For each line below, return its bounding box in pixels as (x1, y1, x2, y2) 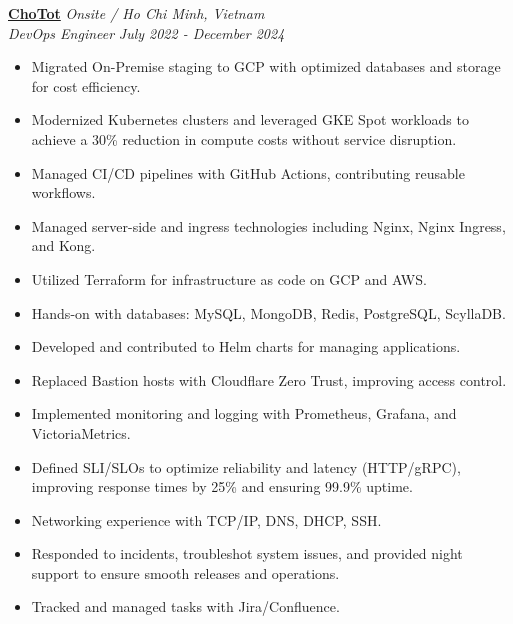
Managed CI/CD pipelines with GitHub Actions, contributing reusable (31, 162, 465, 183)
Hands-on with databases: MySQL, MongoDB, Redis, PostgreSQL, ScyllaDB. (31, 302, 506, 323)
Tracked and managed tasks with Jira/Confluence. (31, 596, 340, 617)
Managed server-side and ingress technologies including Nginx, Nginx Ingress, (31, 215, 506, 236)
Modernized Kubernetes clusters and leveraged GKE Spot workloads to (31, 109, 469, 130)
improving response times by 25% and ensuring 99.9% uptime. (31, 476, 413, 497)
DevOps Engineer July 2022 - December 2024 (8, 22, 285, 43)
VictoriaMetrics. (31, 422, 131, 443)
